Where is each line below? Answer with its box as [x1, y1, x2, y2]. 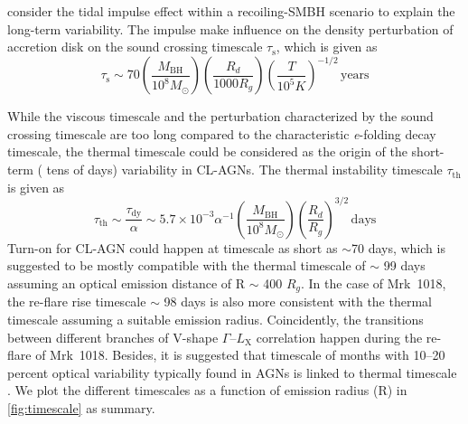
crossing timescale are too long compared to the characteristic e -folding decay [7, 124, 436, 143]
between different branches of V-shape [7, 327, 219, 346]
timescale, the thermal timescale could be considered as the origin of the [7, 142, 407, 161]
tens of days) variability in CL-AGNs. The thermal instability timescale [46, 160, 443, 179]
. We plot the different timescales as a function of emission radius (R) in [7, 381, 407, 400]
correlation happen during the [256, 327, 423, 346]
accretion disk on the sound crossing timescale [7, 37, 263, 56]
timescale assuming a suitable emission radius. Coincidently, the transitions [7, 309, 424, 328]
